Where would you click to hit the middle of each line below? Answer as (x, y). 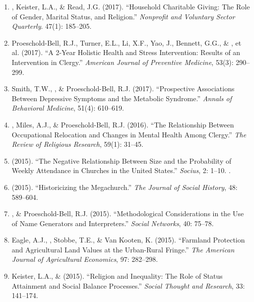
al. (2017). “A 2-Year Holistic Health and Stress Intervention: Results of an (126, 52)
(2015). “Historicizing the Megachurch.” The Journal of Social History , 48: (125, 187)
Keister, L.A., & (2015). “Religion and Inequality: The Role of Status (117, 276)
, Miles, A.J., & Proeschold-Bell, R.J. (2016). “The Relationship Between (123, 124)
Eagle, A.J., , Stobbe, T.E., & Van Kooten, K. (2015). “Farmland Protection (128, 240)
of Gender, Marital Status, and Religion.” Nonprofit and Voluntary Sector (123, 16)
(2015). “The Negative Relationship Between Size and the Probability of (122, 160)
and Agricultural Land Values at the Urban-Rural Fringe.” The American (123, 249)
